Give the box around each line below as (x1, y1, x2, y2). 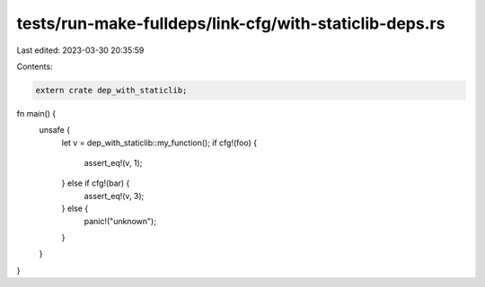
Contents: (16, 61, 53, 72)
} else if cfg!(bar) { (61, 178, 130, 188)
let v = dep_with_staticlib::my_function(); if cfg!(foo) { (61, 137, 258, 148)
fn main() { (16, 108, 57, 118)
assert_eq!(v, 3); (84, 190, 145, 201)
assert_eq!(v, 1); (84, 158, 143, 169)
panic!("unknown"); (84, 215, 157, 226)
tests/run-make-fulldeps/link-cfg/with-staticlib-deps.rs (16, 13, 445, 33)
